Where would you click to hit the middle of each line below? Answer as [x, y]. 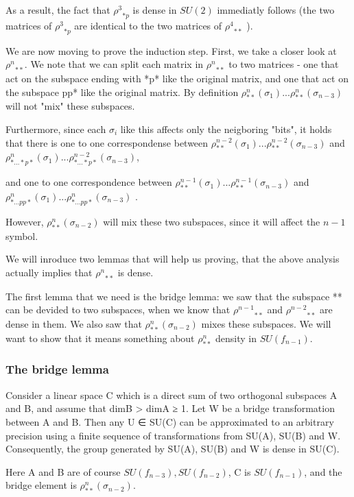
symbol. [22, 235]
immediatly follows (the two [276, 10]
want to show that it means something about [100, 338]
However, [25, 221]
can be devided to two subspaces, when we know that [118, 310]
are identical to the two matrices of [148, 25]
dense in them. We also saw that [74, 323]
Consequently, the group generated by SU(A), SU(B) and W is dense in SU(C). [173, 449]
